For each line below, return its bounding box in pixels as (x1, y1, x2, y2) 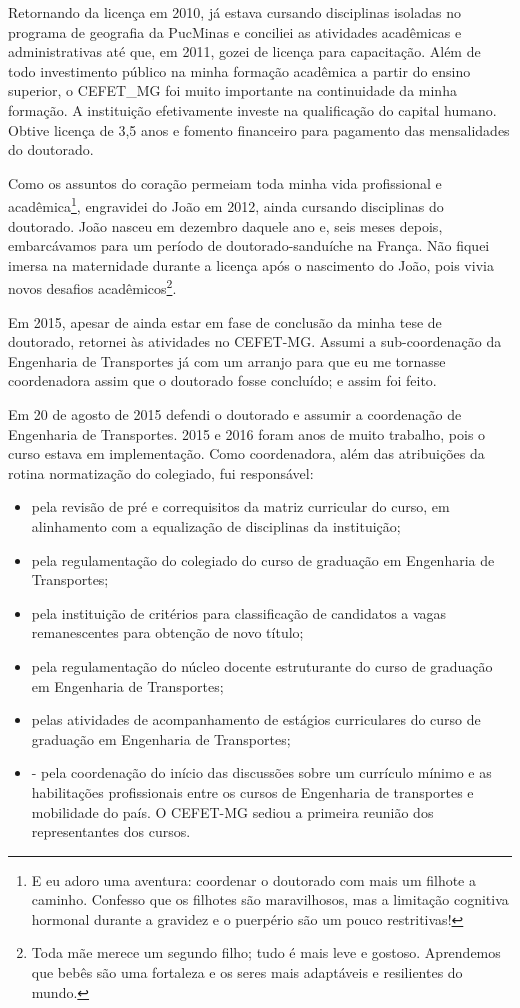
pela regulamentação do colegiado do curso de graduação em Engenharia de (31, 549, 495, 570)
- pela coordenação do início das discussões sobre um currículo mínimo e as (31, 762, 492, 783)
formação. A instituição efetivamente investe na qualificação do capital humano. (8, 99, 497, 120)
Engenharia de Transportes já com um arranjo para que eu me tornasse (8, 350, 446, 371)
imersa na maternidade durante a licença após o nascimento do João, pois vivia (8, 254, 494, 275)
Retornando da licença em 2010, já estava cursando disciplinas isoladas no (8, 2, 461, 22)
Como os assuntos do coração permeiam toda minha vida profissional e (8, 172, 442, 193)
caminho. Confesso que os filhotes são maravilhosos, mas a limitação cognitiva (31, 889, 509, 910)
